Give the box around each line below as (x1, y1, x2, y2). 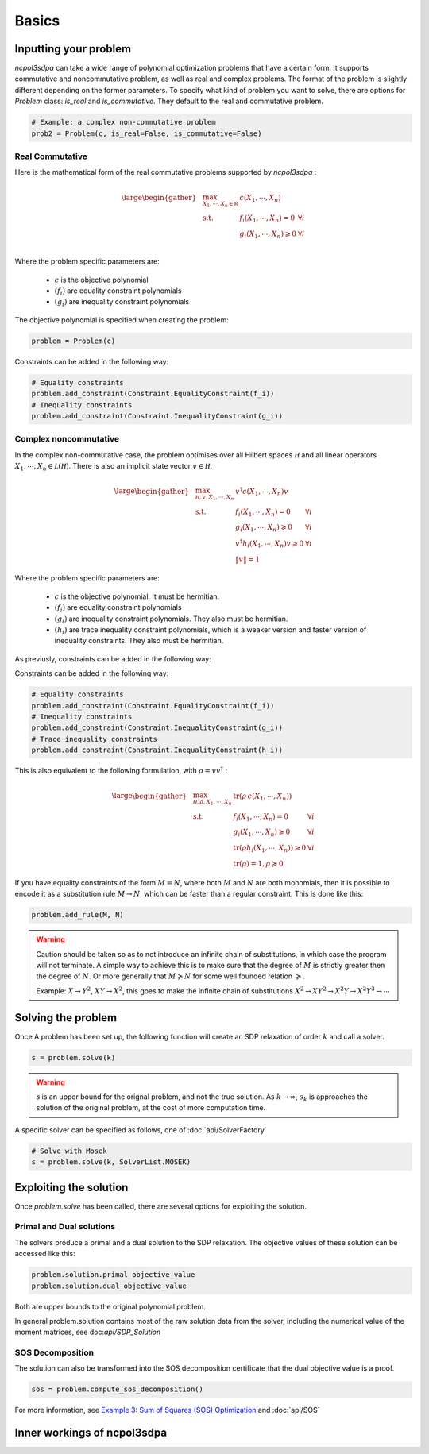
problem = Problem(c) (31, 336, 116, 345)
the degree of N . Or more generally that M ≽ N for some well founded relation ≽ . (36, 971, 305, 981)
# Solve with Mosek (31, 1146, 107, 1155)
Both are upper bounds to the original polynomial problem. (14, 1302, 207, 1311)
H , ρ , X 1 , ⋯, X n (192, 798, 232, 807)
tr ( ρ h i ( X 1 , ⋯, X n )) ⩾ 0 (233, 843, 307, 854)
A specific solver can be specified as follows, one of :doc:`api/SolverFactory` (14, 1124, 267, 1135)
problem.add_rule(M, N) (31, 910, 125, 920)
